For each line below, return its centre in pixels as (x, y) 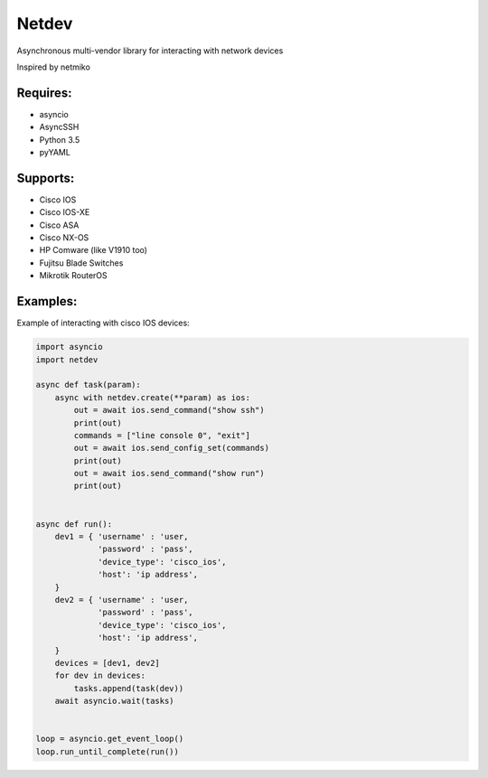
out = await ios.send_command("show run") (169, 473)
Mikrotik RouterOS (73, 276)
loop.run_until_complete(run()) (108, 751)
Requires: (44, 93)
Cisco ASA (59, 225)
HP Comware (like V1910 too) (94, 250)
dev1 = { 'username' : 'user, (122, 537)
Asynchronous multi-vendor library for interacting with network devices (150, 51)
